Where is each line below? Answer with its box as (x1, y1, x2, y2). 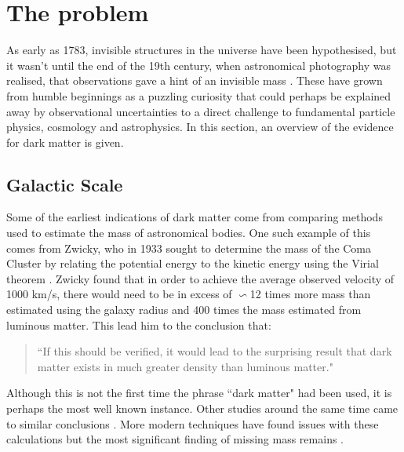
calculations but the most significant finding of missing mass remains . (6, 431, 344, 447)
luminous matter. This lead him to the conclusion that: (6, 316, 271, 333)
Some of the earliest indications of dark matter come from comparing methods (6, 209, 383, 225)
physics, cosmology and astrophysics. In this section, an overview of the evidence (6, 118, 394, 135)
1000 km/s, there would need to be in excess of (6, 286, 232, 302)
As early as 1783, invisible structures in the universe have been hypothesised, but (6, 42, 397, 58)
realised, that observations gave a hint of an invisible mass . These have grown (6, 72, 383, 89)
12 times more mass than (249, 286, 371, 302)
